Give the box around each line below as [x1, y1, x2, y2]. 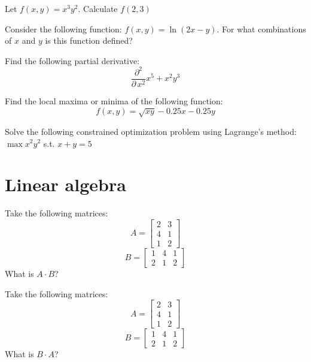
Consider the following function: [5, 22, 122, 35]
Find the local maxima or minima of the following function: [5, 94, 223, 107]
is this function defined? [45, 34, 133, 47]
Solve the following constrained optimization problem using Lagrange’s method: [5, 125, 297, 137]
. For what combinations [217, 22, 306, 35]
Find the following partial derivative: [5, 54, 140, 67]
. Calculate [78, 2, 118, 14]
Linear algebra [5, 172, 126, 197]
